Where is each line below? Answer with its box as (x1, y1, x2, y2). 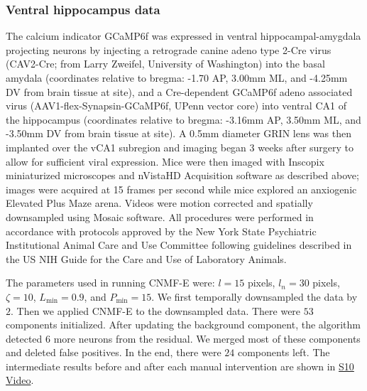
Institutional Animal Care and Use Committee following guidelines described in (6, 237, 352, 252)
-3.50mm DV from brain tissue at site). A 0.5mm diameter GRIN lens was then (6, 126, 352, 141)
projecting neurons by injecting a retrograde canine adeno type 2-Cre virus (6, 42, 332, 57)
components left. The (237, 345, 330, 360)
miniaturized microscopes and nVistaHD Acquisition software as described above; (6, 168, 359, 183)
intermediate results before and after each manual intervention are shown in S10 (6, 358, 354, 373)
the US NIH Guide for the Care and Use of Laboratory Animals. (6, 251, 287, 266)
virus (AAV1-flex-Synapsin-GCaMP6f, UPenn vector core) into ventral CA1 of (6, 98, 346, 113)
